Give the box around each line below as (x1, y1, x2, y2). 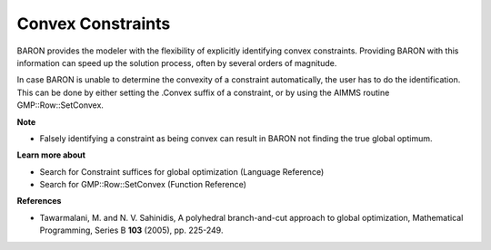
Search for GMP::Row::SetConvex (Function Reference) (39, 179, 247, 190)
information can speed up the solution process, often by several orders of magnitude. (16, 57, 337, 68)
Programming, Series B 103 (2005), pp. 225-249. (39, 225, 224, 236)
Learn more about (16, 149, 86, 160)
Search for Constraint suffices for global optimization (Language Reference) (39, 166, 325, 177)
